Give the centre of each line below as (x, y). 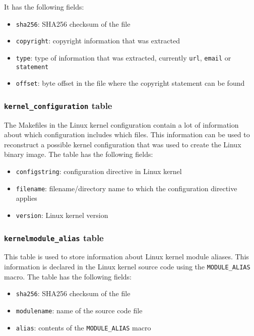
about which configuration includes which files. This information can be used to (127, 134)
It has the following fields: (44, 7)
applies (26, 198)
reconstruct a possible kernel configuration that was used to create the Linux (123, 144)
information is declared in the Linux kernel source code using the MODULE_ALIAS (127, 266)
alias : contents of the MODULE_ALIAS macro (83, 327)
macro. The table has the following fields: (68, 276)
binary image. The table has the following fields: (79, 154)
